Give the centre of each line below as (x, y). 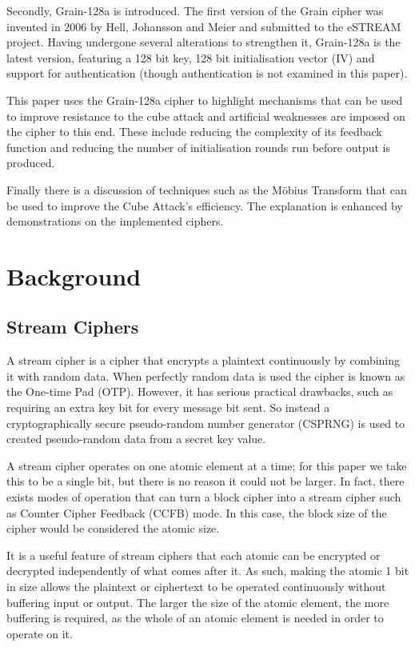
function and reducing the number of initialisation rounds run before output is (199, 147)
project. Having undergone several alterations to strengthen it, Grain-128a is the (204, 42)
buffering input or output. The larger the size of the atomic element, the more (198, 602)
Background (74, 276)
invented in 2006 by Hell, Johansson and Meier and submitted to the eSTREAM (204, 26)
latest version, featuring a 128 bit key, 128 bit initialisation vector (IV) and (191, 57)
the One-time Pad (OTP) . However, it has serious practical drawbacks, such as (200, 391)
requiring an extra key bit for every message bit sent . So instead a (168, 407)
